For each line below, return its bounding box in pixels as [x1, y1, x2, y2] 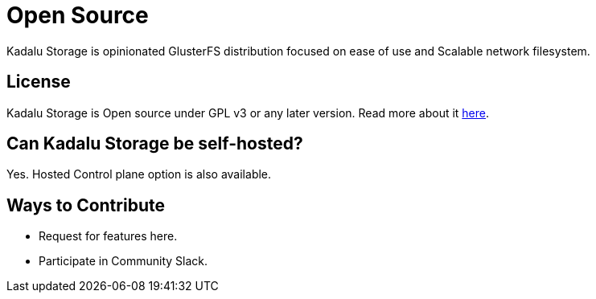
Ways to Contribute [6, 195, 165, 215]
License [6, 72, 71, 92]
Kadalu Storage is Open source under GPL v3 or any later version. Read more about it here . [6, 105, 490, 120]
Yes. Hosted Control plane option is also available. [6, 167, 272, 182]
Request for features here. [39, 229, 178, 244]
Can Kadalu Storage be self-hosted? [6, 133, 303, 154]
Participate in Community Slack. [39, 254, 208, 268]
